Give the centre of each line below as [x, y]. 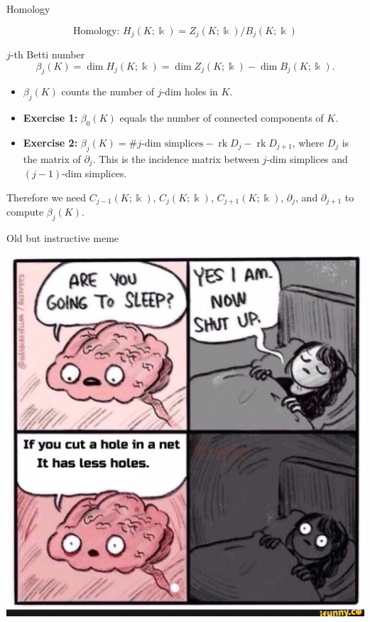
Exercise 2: [50, 143]
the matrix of [52, 158]
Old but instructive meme [63, 238]
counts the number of [108, 91]
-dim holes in [190, 91]
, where [308, 143]
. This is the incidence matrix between [176, 158]
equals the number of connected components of [222, 118]
